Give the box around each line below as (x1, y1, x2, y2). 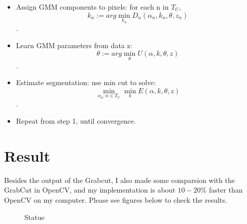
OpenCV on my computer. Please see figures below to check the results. (4, 194, 227, 205)
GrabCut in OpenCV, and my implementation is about (4, 184, 175, 195)
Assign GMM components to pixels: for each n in (16, 2, 169, 12)
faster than (208, 184, 243, 195)
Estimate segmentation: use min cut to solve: (16, 77, 156, 88)
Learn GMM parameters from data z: (16, 40, 132, 50)
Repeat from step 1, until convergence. (16, 116, 136, 126)
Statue (24, 211, 45, 222)
